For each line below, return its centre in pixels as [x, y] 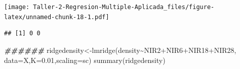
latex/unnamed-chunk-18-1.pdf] [57, 17]
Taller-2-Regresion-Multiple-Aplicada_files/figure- [124, 7]
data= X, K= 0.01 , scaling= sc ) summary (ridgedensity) [85, 60]
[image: [17, 7]
